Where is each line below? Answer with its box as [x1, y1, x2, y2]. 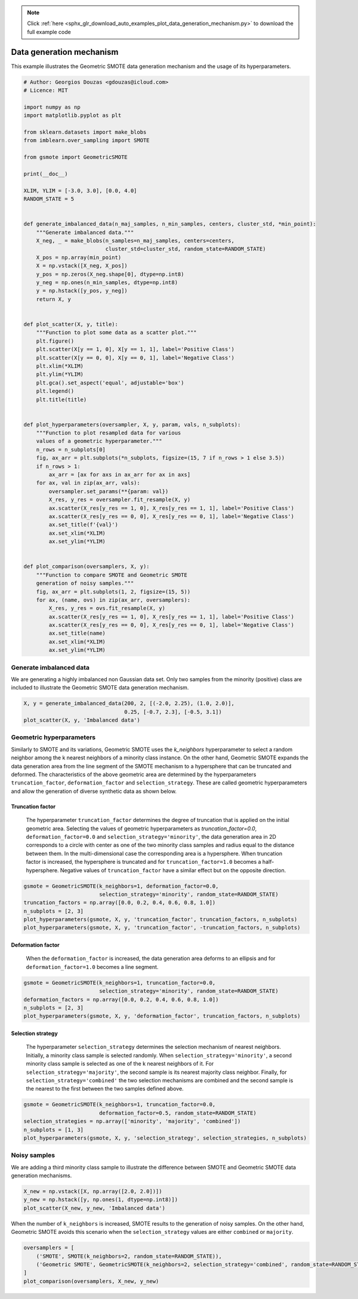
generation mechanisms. [11, 1172, 72, 1179]
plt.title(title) [36, 396, 87, 403]
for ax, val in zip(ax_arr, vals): [36, 479, 140, 487]
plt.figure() [36, 337, 75, 344]
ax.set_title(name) [48, 630, 106, 637]
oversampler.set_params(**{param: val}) [48, 488, 169, 495]
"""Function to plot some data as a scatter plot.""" [36, 329, 197, 336]
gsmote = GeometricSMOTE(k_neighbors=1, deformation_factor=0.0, [23, 882, 219, 889]
